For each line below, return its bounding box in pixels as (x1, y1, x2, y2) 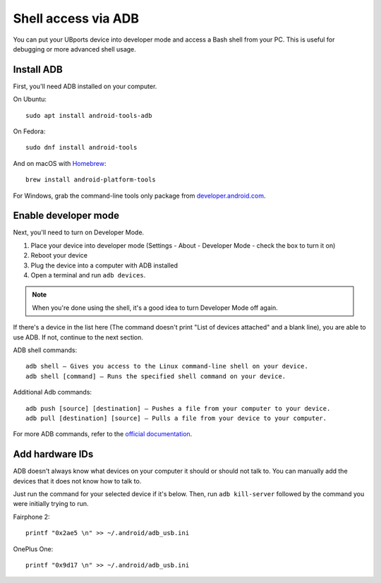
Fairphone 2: (13, 512, 50, 521)
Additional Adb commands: (13, 388, 92, 397)
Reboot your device (30, 251, 88, 260)
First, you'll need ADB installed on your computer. (13, 82, 157, 90)
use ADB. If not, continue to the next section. (13, 332, 144, 342)
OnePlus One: (13, 544, 54, 553)
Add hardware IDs (13, 448, 94, 460)
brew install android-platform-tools (25, 176, 157, 184)
